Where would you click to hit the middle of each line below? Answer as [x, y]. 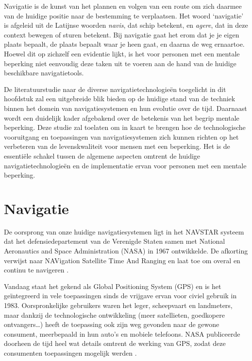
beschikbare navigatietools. [44, 73]
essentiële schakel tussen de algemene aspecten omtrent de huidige [102, 155]
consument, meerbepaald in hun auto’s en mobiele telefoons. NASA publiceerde [122, 334]
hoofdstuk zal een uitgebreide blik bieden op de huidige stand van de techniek [120, 99]
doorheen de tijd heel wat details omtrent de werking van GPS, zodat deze [115, 343]
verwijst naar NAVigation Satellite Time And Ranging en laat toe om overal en [122, 260]
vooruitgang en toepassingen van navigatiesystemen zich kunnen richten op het [121, 136]
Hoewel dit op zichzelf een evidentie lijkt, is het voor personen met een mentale [122, 53]
